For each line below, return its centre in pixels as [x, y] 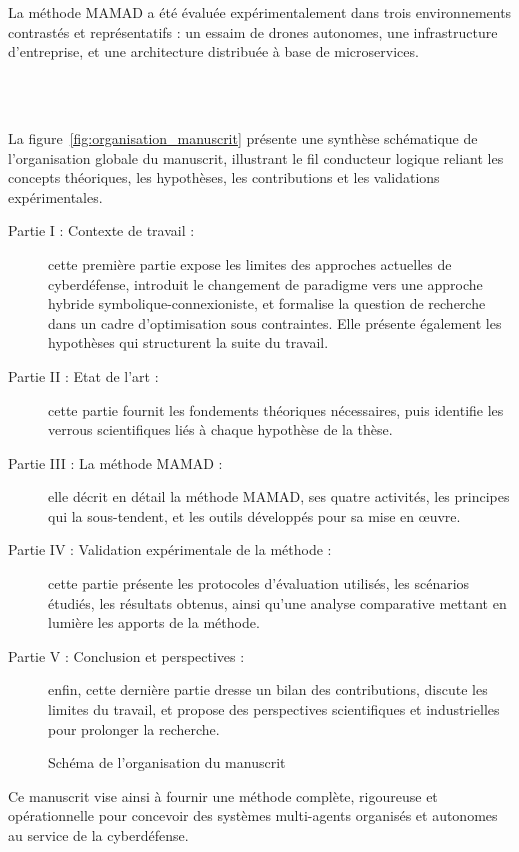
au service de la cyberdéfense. [98, 835]
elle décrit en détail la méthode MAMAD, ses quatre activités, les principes [279, 496]
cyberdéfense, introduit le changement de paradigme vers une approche [265, 283]
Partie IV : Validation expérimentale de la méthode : [170, 549]
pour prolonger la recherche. [134, 728]
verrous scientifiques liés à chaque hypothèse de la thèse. [220, 429]
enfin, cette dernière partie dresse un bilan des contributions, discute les [268, 689]
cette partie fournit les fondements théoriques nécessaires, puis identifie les [276, 409]
